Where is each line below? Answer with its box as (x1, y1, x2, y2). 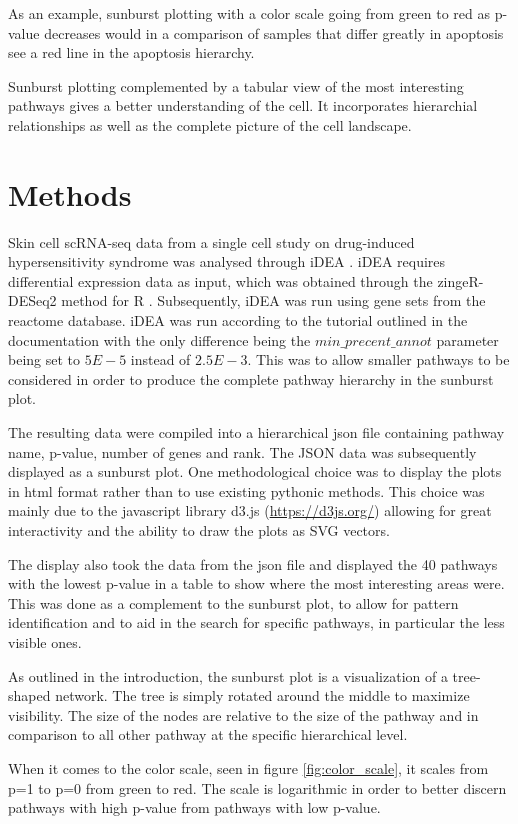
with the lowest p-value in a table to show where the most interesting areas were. (8, 573, 505, 594)
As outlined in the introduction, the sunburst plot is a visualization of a (8, 665, 448, 686)
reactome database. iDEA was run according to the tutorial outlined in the (8, 310, 468, 331)
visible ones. (8, 631, 82, 652)
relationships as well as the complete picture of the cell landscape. (8, 114, 412, 135)
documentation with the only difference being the (8, 329, 311, 350)
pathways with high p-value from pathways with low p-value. (8, 797, 381, 818)
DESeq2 (8, 290, 57, 311)
